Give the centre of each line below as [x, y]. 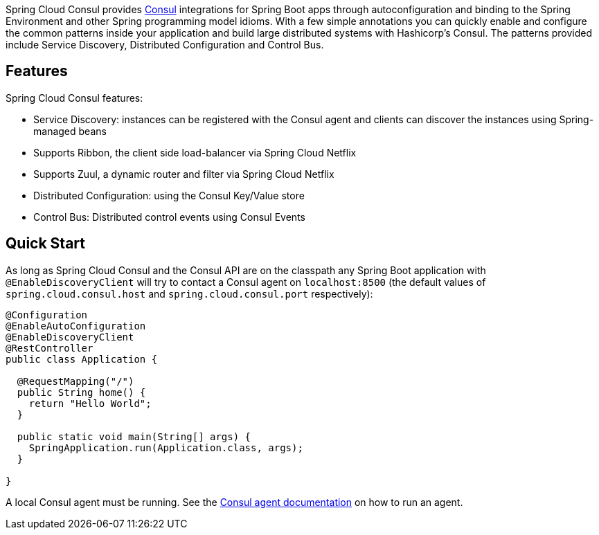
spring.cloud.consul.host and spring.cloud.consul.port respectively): [189, 293]
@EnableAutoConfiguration [76, 326]
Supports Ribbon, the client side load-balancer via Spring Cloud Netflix [195, 152]
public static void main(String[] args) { [134, 436]
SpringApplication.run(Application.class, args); [166, 447]
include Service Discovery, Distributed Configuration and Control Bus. [165, 45]
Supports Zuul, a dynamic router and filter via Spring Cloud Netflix [184, 174]
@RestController [50, 348]
